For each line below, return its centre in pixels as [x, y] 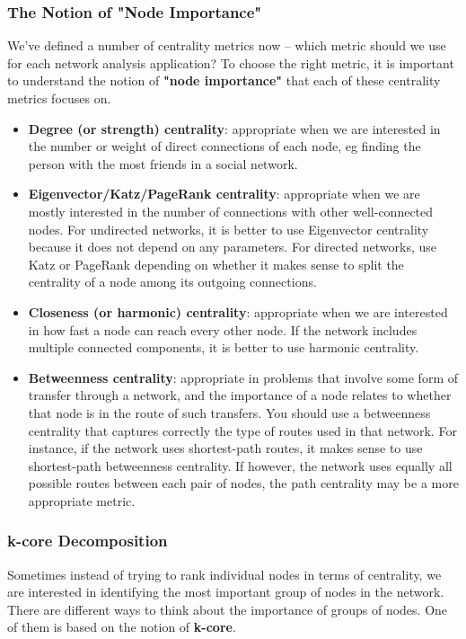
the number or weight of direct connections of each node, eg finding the [224, 146]
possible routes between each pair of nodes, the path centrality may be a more [243, 483]
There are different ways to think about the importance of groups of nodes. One [228, 609]
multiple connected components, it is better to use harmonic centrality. [224, 347]
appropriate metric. [82, 500]
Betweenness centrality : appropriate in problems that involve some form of [243, 377]
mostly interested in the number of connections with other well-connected [231, 211]
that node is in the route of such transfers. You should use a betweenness [229, 412]
